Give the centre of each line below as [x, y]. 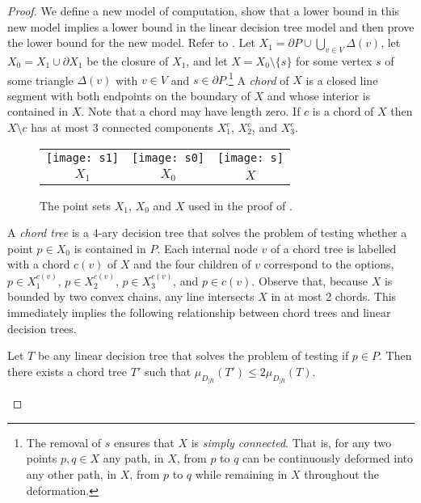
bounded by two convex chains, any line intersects [131, 296]
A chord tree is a [48, 232]
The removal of [63, 442]
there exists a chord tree [67, 371]
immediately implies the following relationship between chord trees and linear [199, 312]
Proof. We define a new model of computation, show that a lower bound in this [204, 11]
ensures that [144, 442]
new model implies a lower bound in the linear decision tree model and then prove [211, 26]
